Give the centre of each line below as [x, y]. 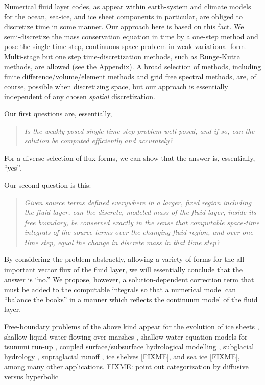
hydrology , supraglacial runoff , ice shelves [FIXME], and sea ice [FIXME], [122, 356]
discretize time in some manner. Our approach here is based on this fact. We [124, 26]
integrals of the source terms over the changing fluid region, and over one [139, 232]
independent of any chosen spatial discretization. [80, 96]
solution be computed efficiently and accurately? [99, 141]
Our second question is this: [48, 185]
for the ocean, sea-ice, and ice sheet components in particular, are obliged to [124, 16]
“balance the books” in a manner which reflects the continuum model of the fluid [131, 299]
